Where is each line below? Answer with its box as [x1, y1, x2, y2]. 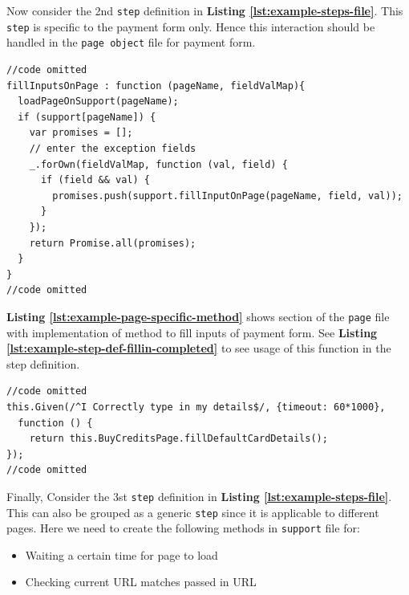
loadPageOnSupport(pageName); [18, 96, 179, 108]
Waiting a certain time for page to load [25, 546, 218, 563]
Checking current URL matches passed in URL [25, 573, 257, 590]
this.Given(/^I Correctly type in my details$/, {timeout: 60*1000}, [6, 401, 386, 413]
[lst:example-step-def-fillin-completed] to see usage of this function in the [6, 340, 391, 357]
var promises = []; [29, 127, 133, 139]
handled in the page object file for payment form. [6, 34, 256, 51]
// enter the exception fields [29, 142, 196, 154]
